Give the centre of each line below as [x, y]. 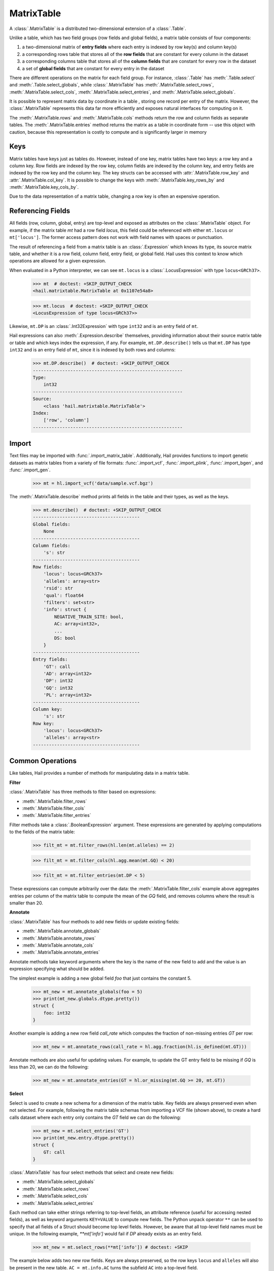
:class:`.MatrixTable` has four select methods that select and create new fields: [92, 1172]
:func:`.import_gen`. [30, 470]
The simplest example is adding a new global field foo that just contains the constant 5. [100, 978]
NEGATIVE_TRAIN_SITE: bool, [89, 617]
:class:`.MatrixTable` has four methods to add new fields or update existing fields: [94, 921]
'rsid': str [58, 588]
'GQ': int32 [58, 688]
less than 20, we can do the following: [49, 1067]
